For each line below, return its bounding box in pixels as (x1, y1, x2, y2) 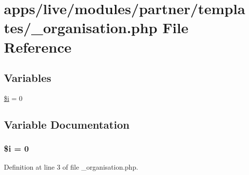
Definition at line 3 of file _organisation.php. (4, 161, 138, 172)
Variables (4, 70, 52, 85)
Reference (4, 37, 72, 57)
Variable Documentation (4, 117, 130, 132)
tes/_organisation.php (4, 18, 157, 38)
